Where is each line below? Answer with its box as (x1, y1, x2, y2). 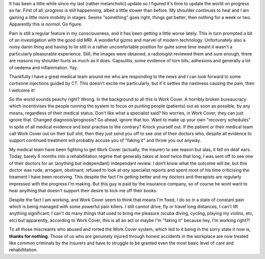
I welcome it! (9, 87, 35, 93)
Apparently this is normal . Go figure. (9, 21, 83, 27)
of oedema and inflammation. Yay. (9, 64, 79, 71)
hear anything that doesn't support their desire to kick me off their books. (9, 188, 158, 194)
